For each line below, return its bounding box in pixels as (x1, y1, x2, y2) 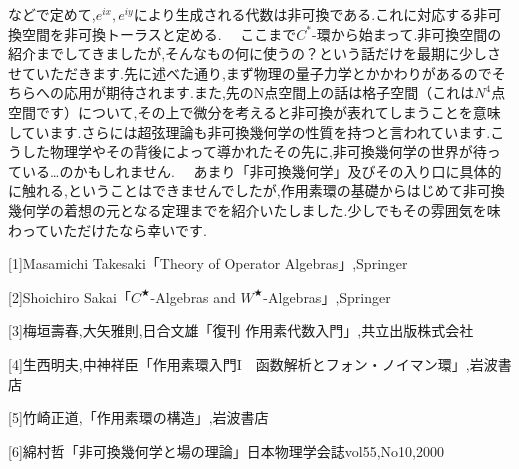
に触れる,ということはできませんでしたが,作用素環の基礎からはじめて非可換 (8, 180, 505, 201)
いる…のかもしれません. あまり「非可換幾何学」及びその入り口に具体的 (21, 160, 502, 181)
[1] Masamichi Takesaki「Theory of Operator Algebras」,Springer (8, 253, 408, 274)
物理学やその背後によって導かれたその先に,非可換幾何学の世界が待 (49, 141, 487, 162)
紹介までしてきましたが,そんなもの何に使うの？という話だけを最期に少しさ (8, 43, 502, 64)
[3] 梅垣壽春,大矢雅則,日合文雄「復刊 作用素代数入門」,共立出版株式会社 (8, 320, 474, 341)
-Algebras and (150, 286, 236, 307)
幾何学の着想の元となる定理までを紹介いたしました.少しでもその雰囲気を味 (8, 199, 501, 220)
